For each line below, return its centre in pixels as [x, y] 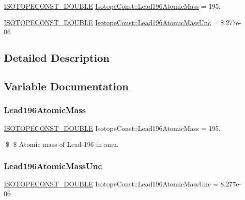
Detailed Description [57, 58]
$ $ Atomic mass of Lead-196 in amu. [62, 144]
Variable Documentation [66, 86]
